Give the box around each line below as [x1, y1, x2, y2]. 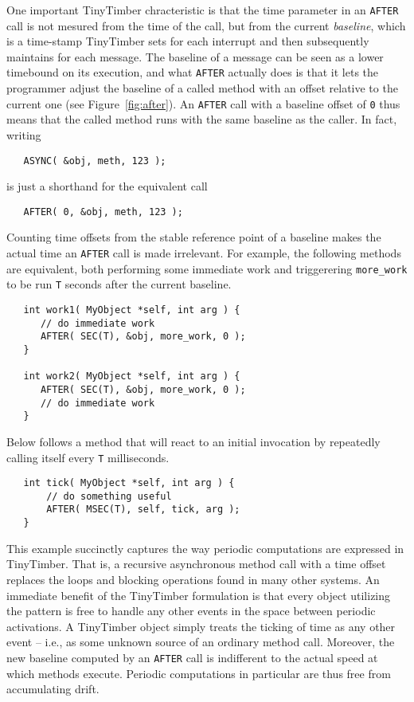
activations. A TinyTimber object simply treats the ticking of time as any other [6, 618, 396, 634]
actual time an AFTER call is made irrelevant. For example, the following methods [6, 245, 401, 261]
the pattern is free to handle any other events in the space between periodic [6, 602, 376, 619]
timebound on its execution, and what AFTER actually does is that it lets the [6, 64, 379, 80]
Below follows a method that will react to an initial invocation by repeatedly [6, 433, 381, 449]
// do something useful [46, 490, 172, 502]
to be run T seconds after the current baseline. [6, 276, 232, 292]
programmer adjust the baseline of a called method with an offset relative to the [6, 80, 398, 96]
